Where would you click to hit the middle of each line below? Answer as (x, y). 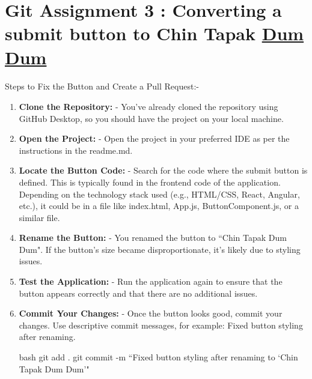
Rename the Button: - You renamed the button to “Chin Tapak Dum (153, 238)
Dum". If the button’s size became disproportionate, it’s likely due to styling (160, 249)
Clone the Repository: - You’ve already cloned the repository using (148, 106)
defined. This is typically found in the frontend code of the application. (150, 182)
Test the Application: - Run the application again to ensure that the (151, 281)
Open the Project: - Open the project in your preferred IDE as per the (154, 138)
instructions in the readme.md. (76, 150)
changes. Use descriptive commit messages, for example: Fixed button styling (161, 325)
